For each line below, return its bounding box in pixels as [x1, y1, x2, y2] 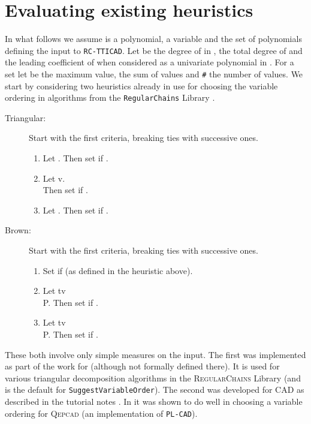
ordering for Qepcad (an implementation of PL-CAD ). [5, 407, 198, 419]
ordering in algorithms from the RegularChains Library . [5, 91, 215, 104]
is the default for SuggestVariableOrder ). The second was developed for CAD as [5, 383, 304, 396]
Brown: [5, 224, 31, 236]
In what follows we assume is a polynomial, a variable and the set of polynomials [5, 32, 302, 45]
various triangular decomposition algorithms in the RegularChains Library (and [5, 371, 301, 384]
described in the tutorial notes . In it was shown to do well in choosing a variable [5, 395, 303, 408]
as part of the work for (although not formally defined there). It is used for [5, 360, 280, 372]
